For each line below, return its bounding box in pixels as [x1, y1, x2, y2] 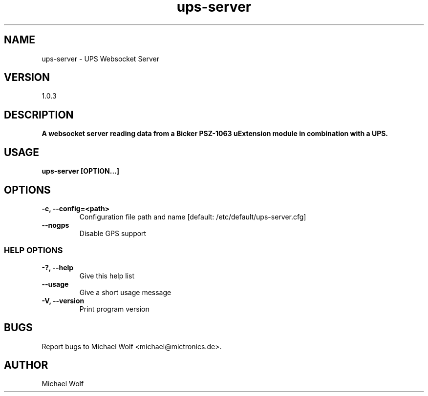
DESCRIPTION [4, 108, 74, 121]
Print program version [79, 304, 150, 313]
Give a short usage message [79, 288, 171, 297]
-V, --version [42, 296, 85, 305]
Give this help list [79, 271, 134, 280]
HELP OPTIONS [4, 245, 63, 256]
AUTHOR [4, 358, 48, 371]
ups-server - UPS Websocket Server [42, 54, 160, 63]
